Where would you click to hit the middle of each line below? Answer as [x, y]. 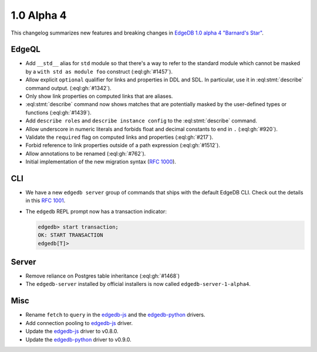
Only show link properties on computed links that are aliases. [99, 96]
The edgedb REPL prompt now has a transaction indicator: [96, 211]
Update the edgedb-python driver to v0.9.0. [78, 339]
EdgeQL [26, 49]
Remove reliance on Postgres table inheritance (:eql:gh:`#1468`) [103, 276]
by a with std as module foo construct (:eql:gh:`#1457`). [99, 71]
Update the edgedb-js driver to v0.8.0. [72, 332]
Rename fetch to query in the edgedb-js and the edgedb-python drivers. [115, 315]
